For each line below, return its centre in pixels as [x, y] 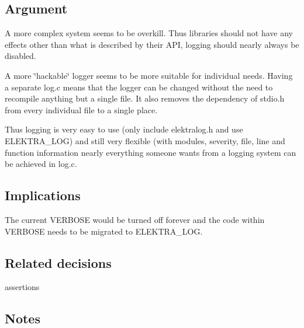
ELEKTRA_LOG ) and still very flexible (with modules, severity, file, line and [145, 140]
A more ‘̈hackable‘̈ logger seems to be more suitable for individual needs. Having [149, 75]
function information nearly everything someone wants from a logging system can [151, 152]
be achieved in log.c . [41, 164]
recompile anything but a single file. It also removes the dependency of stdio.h [145, 98]
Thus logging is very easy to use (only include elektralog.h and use [124, 129]
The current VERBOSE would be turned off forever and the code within [135, 219]
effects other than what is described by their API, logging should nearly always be [152, 44]
